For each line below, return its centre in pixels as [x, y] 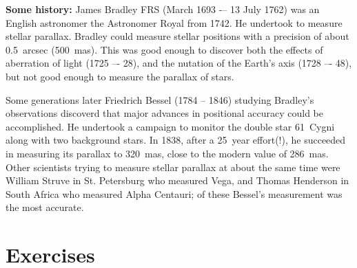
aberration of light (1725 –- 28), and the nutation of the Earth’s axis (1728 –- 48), [179, 63]
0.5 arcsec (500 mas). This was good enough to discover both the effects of [164, 49]
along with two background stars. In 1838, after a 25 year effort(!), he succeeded [176, 140]
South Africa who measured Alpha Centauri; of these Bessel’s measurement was [174, 193]
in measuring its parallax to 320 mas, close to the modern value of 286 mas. [167, 153]
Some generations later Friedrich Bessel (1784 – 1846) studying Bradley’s [160, 99]
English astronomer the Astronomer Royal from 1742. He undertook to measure [174, 22]
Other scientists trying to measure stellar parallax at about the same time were [173, 167]
